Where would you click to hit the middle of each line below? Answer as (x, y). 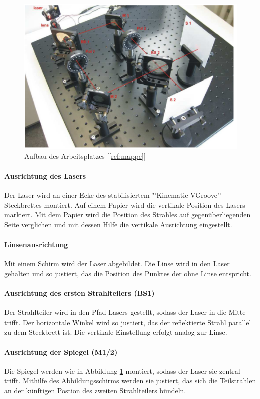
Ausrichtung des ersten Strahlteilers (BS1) (79, 293)
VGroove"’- (207, 194)
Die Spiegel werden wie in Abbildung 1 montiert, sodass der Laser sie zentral (122, 371)
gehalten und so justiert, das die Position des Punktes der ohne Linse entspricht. (128, 273)
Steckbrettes (23, 205)
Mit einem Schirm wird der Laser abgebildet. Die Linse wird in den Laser (117, 263)
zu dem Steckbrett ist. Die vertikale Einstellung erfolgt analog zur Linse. (116, 332)
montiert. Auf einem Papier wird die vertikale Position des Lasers (145, 205)
